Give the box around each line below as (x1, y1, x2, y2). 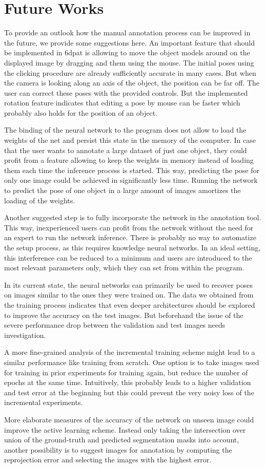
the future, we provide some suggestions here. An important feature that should (4, 37, 255, 48)
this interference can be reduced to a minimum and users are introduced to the (4, 252, 252, 263)
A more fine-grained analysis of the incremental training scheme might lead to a (4, 347, 255, 357)
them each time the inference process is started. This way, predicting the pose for (4, 164, 259, 175)
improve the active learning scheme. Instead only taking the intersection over (4, 424, 246, 435)
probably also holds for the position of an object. (4, 107, 158, 118)
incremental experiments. (4, 397, 83, 408)
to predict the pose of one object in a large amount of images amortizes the (4, 185, 241, 196)
